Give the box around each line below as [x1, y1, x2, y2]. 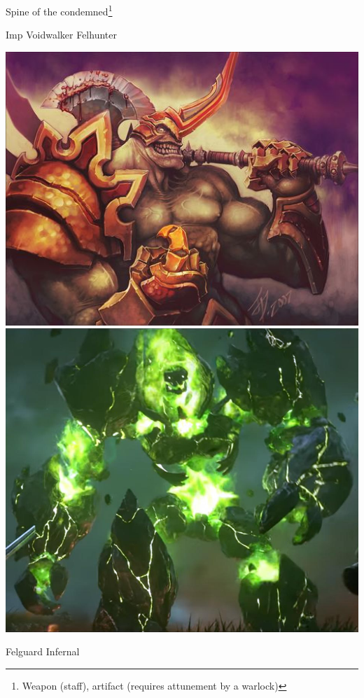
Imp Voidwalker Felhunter [6, 27, 117, 42]
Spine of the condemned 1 [6, 2, 113, 18]
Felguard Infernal [6, 644, 80, 659]
